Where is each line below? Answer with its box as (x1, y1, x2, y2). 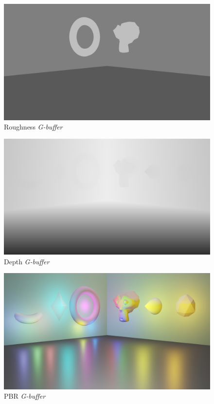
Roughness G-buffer (4, 122, 63, 132)
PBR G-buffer (4, 391, 46, 401)
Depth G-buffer (4, 256, 50, 266)
